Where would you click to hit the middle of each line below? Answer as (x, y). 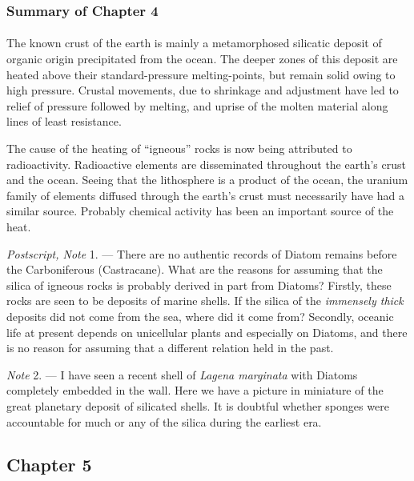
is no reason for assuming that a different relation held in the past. (170, 348)
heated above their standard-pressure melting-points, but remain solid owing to (201, 74)
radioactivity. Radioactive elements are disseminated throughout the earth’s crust (206, 164)
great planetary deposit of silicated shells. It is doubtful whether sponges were (198, 405)
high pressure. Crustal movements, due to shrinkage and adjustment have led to (203, 90)
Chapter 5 (49, 465)
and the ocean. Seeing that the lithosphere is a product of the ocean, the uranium (207, 180)
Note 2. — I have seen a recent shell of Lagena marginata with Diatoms (182, 374)
